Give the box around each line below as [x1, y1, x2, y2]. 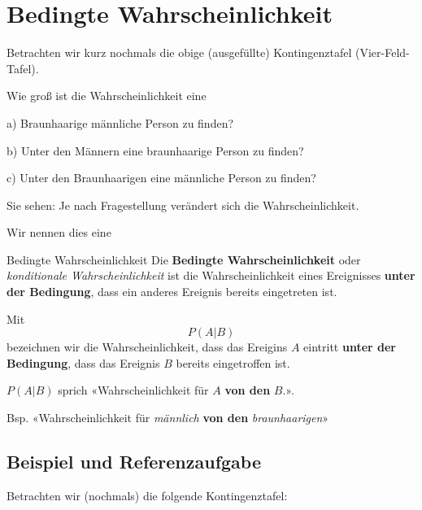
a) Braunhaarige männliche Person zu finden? [7, 114, 234, 131]
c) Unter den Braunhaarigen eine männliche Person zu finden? [7, 169, 316, 186]
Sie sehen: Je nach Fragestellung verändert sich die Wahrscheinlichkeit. [7, 196, 359, 213]
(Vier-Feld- [355, 44, 410, 61]
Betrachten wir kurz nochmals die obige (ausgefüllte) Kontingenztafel [7, 44, 352, 61]
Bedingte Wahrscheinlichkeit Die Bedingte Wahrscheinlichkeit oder [7, 251, 361, 268]
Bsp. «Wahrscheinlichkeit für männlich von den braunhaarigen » [7, 409, 329, 426]
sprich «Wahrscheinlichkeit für [58, 381, 209, 399]
